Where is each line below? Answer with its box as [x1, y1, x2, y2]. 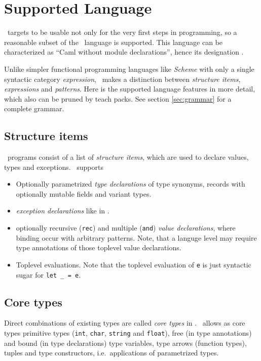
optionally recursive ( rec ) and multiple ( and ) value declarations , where [16, 222, 236, 233]
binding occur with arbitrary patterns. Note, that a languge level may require [16, 232, 257, 243]
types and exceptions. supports [4, 161, 103, 172]
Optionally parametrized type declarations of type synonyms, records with [16, 178, 245, 189]
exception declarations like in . [16, 205, 109, 216]
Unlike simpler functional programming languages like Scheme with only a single [4, 63, 254, 74]
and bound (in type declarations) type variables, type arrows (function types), [4, 337, 247, 348]
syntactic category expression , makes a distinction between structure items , [4, 73, 241, 84]
